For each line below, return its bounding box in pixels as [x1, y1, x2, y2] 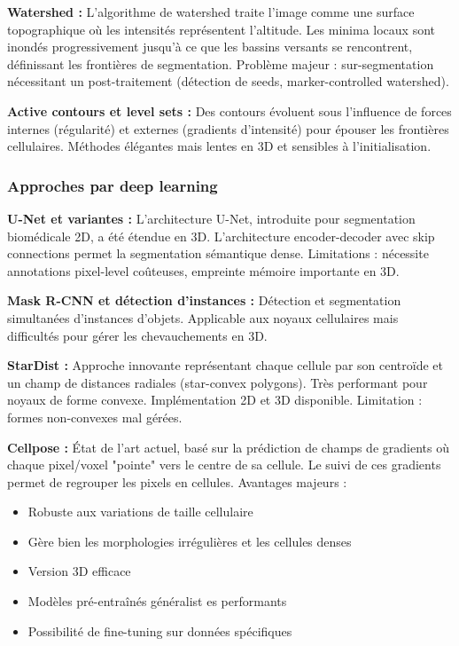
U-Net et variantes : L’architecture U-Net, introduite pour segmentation [7, 209, 416, 227]
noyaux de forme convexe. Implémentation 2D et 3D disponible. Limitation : [7, 390, 423, 409]
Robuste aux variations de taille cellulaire [27, 502, 253, 521]
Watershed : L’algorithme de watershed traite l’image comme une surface [7, 3, 415, 20]
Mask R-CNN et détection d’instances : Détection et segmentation [7, 291, 401, 310]
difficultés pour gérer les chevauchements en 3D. [7, 326, 268, 344]
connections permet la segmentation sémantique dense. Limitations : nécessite [7, 244, 429, 263]
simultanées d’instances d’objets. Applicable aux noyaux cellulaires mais [7, 308, 399, 327]
